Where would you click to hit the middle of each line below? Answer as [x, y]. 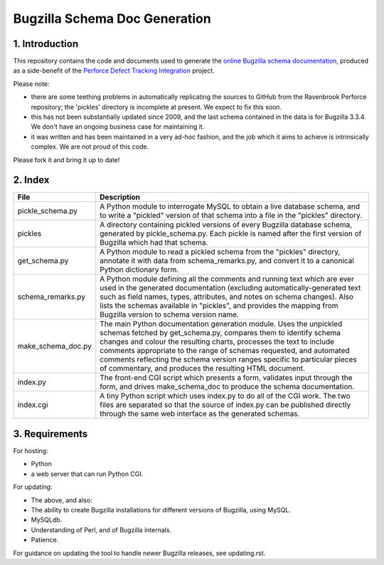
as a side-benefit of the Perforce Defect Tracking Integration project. [114, 70]
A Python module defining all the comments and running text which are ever [227, 279]
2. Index [31, 180]
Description [120, 197]
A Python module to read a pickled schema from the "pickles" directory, [220, 252]
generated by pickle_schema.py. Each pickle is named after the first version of [231, 233]
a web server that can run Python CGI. [87, 474]
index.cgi [33, 405]
